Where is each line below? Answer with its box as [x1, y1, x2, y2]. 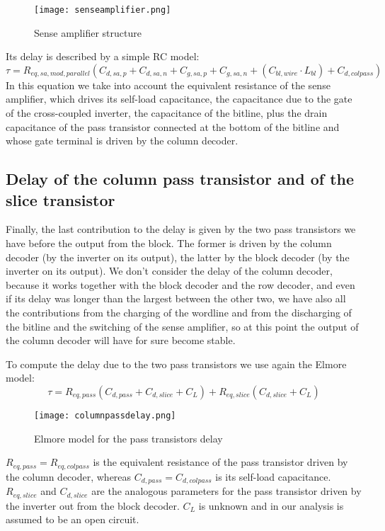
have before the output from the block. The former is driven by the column [6, 236, 332, 250]
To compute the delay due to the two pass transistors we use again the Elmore [6, 356, 347, 371]
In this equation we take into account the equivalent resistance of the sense [6, 77, 331, 92]
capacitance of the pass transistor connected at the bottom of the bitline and [6, 119, 340, 134]
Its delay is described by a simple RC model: [6, 49, 200, 64]
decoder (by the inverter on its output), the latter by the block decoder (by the [6, 249, 350, 264]
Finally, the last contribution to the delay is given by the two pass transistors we [6, 222, 356, 236]
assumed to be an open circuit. [6, 512, 139, 527]
